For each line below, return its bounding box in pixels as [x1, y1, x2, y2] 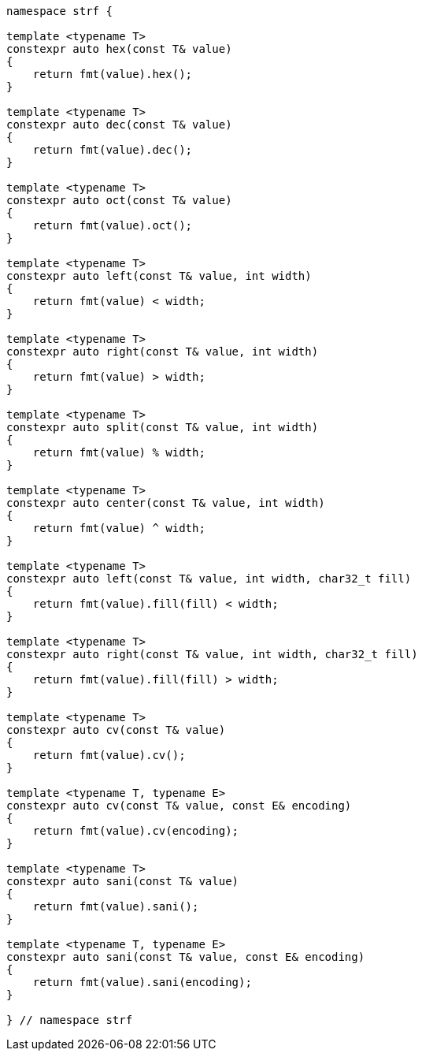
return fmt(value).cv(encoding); [32, 824, 239, 837]
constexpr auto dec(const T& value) [6, 118, 232, 131]
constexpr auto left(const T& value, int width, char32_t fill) [6, 572, 412, 585]
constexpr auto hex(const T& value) [6, 43, 232, 55]
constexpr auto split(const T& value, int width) [6, 421, 319, 434]
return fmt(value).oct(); [32, 219, 193, 232]
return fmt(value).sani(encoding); [32, 976, 252, 988]
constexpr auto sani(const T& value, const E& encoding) [6, 951, 365, 963]
